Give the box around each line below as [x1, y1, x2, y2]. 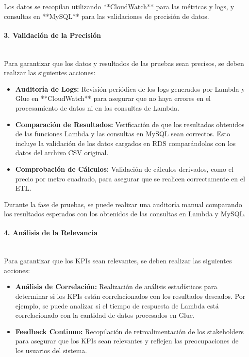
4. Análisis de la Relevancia [4, 227, 98, 238]
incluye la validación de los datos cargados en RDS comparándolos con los [15, 138, 236, 148]
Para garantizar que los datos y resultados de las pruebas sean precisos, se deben [4, 58, 244, 68]
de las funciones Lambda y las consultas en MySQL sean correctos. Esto [15, 129, 231, 139]
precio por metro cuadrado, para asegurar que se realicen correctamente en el [15, 173, 245, 183]
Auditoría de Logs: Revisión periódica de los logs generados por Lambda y [15, 83, 245, 94]
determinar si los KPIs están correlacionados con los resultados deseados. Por [15, 291, 246, 301]
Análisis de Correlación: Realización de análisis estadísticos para [15, 281, 217, 292]
